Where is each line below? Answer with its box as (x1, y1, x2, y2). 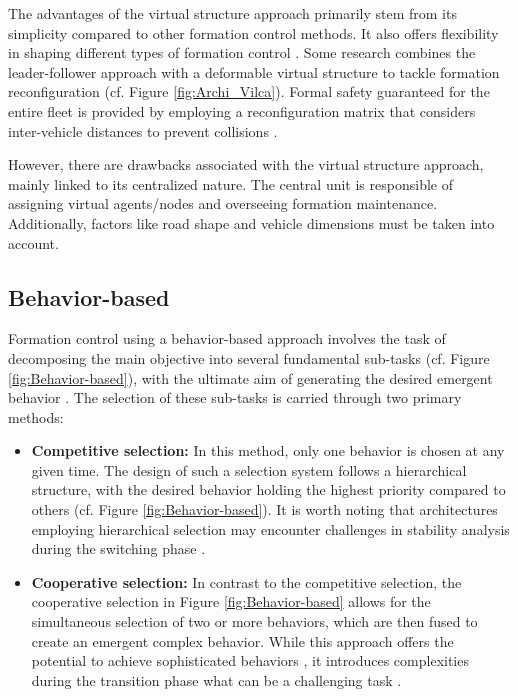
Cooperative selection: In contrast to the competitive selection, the (31, 571, 462, 592)
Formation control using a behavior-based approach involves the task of (8, 328, 446, 349)
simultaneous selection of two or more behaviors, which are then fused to (31, 611, 478, 632)
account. (8, 232, 59, 253)
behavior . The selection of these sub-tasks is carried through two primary (8, 387, 462, 408)
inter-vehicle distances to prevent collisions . (8, 120, 278, 141)
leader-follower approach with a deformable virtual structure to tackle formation (8, 61, 500, 82)
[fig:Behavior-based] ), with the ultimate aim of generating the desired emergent (8, 367, 493, 388)
